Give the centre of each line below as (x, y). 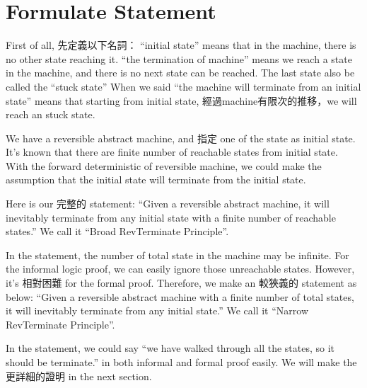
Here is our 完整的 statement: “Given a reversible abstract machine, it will (168, 204)
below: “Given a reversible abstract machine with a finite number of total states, (180, 296)
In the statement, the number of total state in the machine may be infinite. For (177, 255)
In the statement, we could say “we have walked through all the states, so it (170, 348)
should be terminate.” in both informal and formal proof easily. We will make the (181, 362)
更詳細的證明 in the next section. (79, 376)
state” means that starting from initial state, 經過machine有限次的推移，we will (181, 100)
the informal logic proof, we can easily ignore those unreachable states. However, (180, 269)
